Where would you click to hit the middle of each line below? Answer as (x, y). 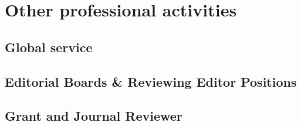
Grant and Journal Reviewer (94, 116)
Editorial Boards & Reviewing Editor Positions (151, 81)
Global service (49, 47)
